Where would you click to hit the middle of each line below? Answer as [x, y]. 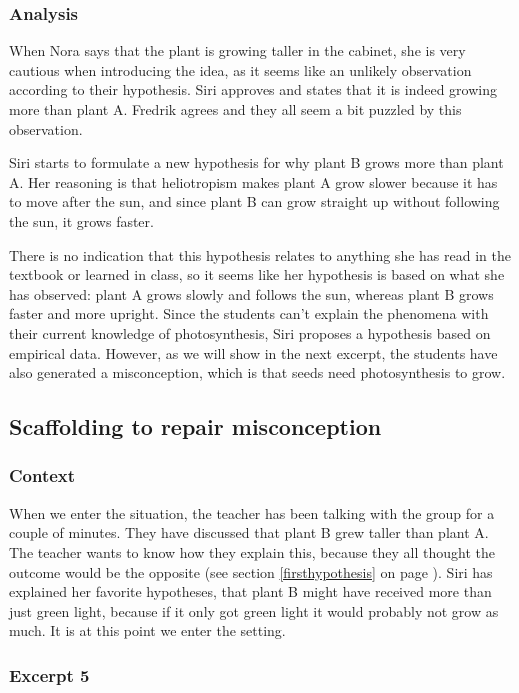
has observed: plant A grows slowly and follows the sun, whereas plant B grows [251, 293]
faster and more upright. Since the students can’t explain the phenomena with [249, 313]
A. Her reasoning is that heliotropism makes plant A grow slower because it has [253, 181]
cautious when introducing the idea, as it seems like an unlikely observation [240, 69]
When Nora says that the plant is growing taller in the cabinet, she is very [237, 50]
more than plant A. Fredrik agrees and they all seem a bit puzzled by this [235, 109]
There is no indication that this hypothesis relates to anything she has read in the [260, 254]
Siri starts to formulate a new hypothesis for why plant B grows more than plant [256, 162]
